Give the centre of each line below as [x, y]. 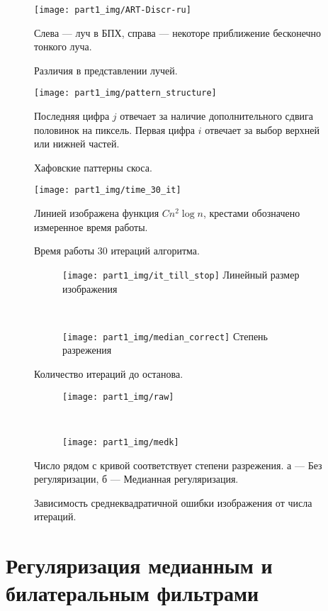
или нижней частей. [77, 144]
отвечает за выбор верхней [262, 129]
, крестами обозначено [251, 213]
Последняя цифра [72, 116]
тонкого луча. [63, 46]
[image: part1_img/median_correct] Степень [165, 336]
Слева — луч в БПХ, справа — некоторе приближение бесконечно [178, 32]
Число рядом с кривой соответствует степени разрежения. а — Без [178, 465]
